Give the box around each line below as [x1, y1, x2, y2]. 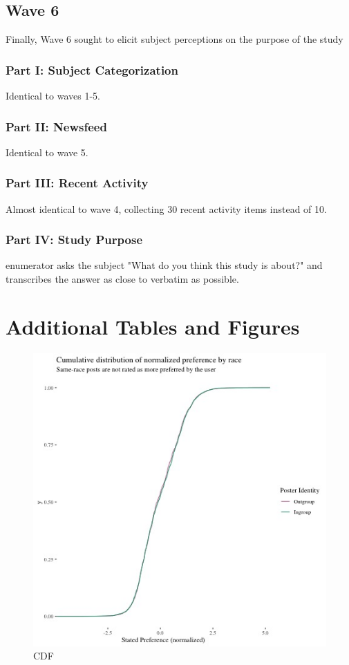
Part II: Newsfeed [6, 118, 107, 135]
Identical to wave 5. [6, 144, 88, 159]
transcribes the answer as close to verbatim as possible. [6, 272, 239, 286]
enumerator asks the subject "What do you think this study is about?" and [6, 258, 323, 272]
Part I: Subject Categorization [6, 61, 178, 78]
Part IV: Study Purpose [6, 231, 143, 248]
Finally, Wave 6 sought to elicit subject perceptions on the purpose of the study [6, 32, 343, 46]
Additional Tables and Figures [6, 312, 300, 340]
